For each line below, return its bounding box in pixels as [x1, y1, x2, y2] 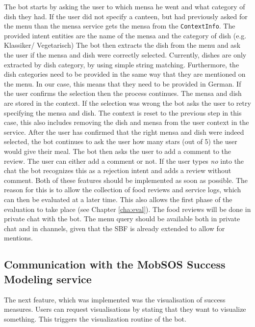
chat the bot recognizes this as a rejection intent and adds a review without [4, 165, 231, 176]
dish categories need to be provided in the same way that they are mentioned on [4, 69, 246, 79]
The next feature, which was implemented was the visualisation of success [4, 294, 226, 304]
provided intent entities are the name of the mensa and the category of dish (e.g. [4, 30, 247, 40]
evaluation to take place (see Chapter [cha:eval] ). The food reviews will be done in [4, 204, 251, 214]
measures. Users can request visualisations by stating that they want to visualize [4, 304, 246, 314]
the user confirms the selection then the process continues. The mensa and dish [4, 88, 242, 98]
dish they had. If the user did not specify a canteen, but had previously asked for [4, 11, 248, 21]
